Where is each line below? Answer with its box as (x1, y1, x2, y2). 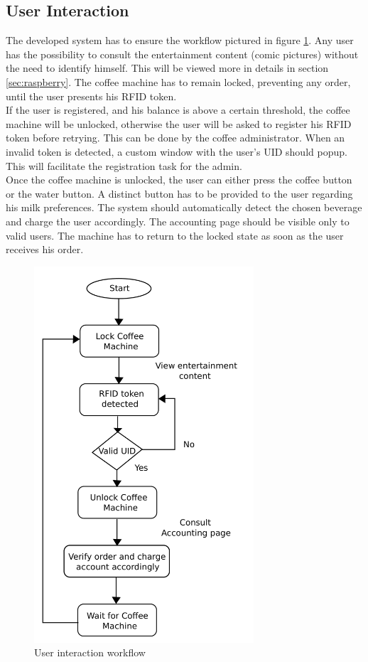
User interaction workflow (34, 645, 146, 660)
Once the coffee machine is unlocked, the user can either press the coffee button (6, 172, 352, 187)
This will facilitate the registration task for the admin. (6, 158, 242, 173)
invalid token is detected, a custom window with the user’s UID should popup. (6, 144, 347, 159)
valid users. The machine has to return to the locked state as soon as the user (6, 228, 344, 242)
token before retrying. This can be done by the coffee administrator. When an (6, 130, 345, 145)
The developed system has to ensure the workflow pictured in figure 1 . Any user (6, 33, 354, 48)
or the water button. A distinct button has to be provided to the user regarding (6, 186, 353, 201)
